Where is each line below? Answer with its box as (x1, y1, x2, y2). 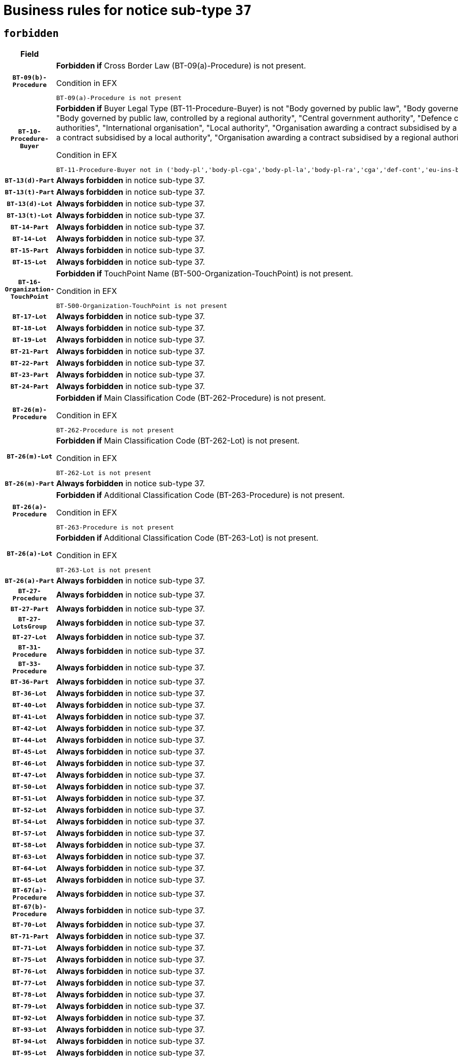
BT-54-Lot (12, 818, 47, 825)
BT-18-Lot (12, 324, 47, 332)
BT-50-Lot (12, 783, 47, 790)
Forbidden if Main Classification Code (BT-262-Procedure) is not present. (56, 393, 326, 403)
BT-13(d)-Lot (6, 200, 52, 207)
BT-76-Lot (12, 967, 47, 975)
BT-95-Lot (12, 1049, 47, 1057)
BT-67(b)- (12, 903, 47, 911)
